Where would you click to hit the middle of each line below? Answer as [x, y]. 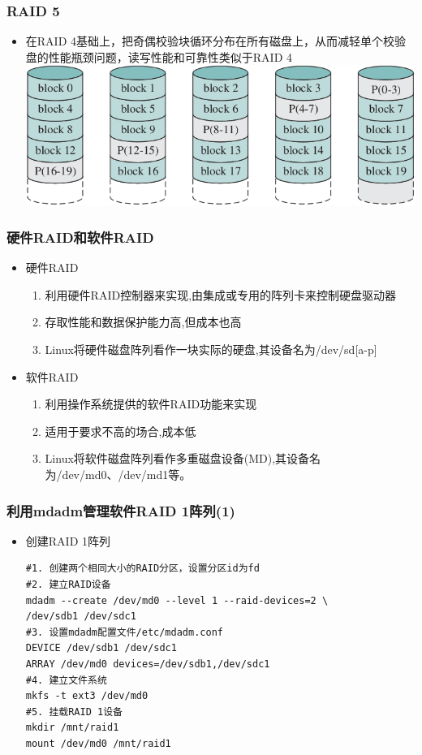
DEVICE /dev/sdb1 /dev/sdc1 [101, 648]
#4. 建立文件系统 [66, 680]
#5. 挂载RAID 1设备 [74, 712]
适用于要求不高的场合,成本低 [121, 431]
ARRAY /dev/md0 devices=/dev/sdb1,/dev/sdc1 [148, 664]
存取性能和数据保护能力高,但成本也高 [143, 322]
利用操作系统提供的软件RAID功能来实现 [151, 404]
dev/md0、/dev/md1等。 [127, 475]
